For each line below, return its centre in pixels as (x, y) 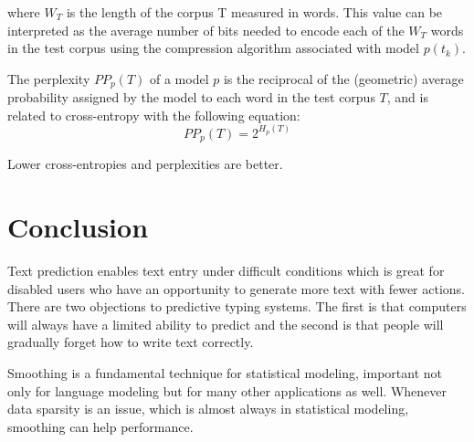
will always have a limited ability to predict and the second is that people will (226, 324)
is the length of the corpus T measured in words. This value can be (254, 12)
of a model (179, 78)
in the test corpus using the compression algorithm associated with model (213, 48)
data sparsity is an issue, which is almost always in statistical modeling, (208, 409)
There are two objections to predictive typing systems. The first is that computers (237, 306)
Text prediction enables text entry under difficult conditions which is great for (226, 271)
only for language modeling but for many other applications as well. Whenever (227, 390)
